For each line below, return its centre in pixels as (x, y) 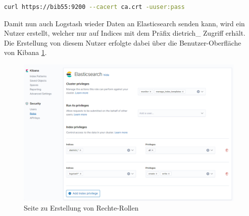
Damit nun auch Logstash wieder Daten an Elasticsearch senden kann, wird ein (124, 23)
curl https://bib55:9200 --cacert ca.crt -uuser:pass (95, 7)
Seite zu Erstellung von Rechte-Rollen (81, 208)
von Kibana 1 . (25, 52)
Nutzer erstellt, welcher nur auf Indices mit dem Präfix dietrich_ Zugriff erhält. (125, 33)
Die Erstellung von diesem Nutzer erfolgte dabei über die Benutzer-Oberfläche (123, 42)
